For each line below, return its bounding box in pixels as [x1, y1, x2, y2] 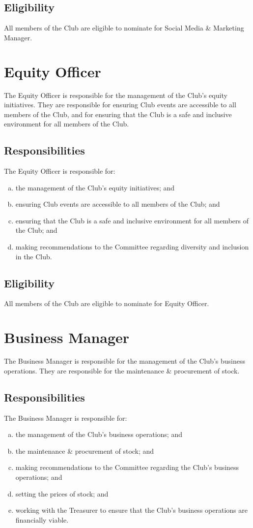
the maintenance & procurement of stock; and [15, 445, 154, 456]
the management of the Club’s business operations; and [15, 429, 182, 439]
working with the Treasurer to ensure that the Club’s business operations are [15, 505, 248, 515]
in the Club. [15, 251, 52, 261]
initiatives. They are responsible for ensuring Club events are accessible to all [4, 99, 236, 110]
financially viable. [15, 514, 69, 525]
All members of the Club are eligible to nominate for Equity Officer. [4, 298, 209, 309]
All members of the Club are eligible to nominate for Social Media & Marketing [4, 23, 244, 33]
